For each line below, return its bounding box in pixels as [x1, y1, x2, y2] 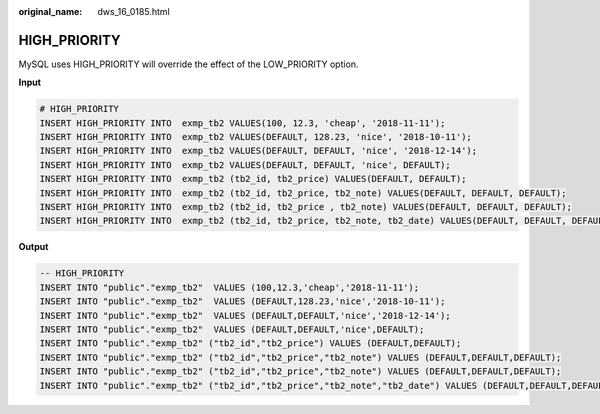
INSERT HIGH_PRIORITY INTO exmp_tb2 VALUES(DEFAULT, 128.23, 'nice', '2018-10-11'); [39, 131, 472, 143]
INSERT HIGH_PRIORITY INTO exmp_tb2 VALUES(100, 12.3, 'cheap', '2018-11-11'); [39, 117, 446, 129]
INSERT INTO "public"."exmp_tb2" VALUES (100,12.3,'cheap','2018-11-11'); [39, 281, 420, 293]
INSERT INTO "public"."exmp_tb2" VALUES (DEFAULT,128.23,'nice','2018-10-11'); [39, 296, 446, 307]
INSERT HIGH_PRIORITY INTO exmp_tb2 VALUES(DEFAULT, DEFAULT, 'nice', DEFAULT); [39, 159, 452, 170]
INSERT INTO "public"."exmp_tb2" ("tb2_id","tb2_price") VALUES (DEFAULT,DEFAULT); [39, 338, 462, 349]
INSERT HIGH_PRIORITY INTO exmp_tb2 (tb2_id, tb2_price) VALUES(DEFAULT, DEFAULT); [39, 173, 467, 185]
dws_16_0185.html [97, 6, 170, 17]
